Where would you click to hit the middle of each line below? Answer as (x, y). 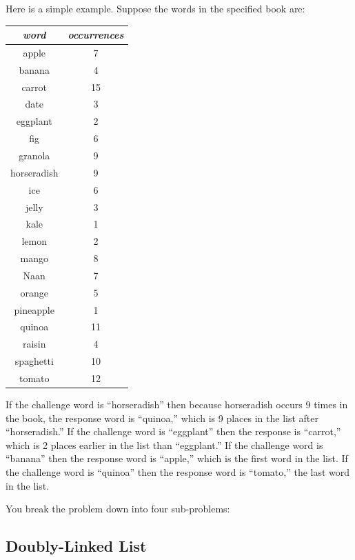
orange (34, 292)
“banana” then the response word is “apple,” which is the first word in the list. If (177, 458)
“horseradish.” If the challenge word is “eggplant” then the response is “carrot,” (173, 431)
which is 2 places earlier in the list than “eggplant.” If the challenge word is (164, 444)
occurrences (96, 35)
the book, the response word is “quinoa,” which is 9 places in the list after (162, 418)
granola (34, 155)
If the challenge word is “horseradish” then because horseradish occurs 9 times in (177, 404)
